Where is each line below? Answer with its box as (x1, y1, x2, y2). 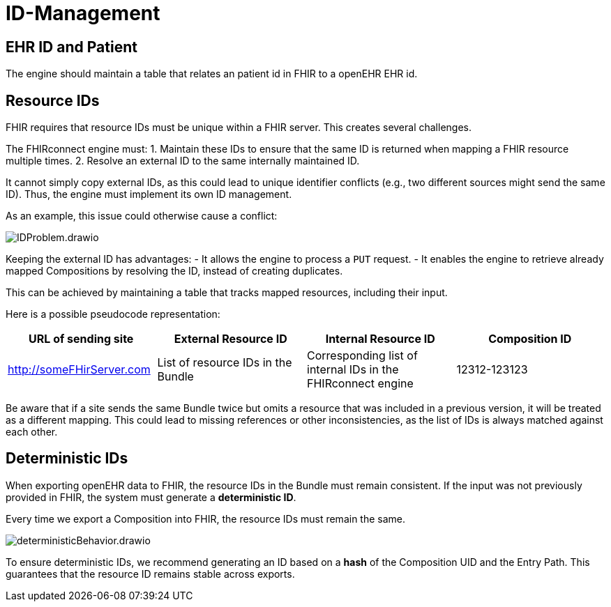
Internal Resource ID (325, 332, 435, 346)
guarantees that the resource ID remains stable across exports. (6, 567, 295, 580)
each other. (6, 426, 58, 438)
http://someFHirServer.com (8, 362, 151, 377)
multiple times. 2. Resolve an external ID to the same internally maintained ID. (6, 155, 360, 167)
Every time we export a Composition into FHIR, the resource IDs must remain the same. (6, 512, 406, 525)
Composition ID (488, 332, 572, 346)
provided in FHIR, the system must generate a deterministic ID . (6, 491, 296, 503)
